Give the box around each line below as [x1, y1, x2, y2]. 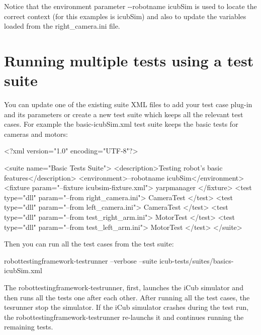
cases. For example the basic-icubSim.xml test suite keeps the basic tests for [4, 119, 238, 129]
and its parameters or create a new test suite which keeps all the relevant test [4, 109, 243, 119]
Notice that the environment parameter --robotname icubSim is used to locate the [4, 1, 257, 11]
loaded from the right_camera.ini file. [4, 21, 120, 31]
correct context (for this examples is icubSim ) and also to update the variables [4, 11, 246, 21]
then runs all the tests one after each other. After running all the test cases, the [4, 292, 250, 302]
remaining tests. [4, 321, 53, 332]
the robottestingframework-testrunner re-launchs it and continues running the [4, 311, 244, 322]
